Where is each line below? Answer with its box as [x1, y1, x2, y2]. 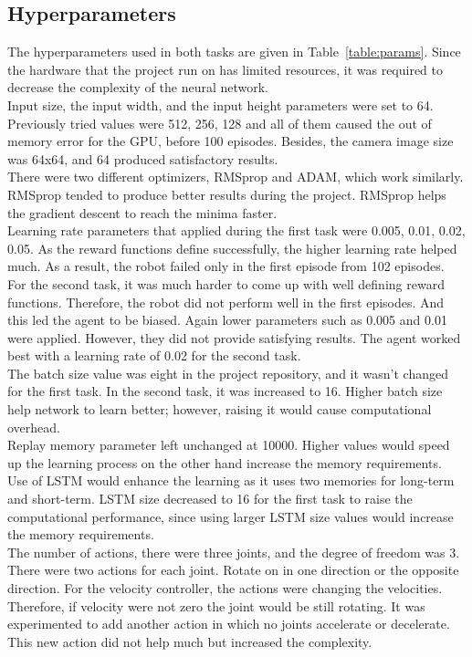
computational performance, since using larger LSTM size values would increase [7, 506, 454, 526]
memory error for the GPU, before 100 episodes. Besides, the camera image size [7, 131, 454, 151]
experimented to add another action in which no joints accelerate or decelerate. [7, 614, 450, 633]
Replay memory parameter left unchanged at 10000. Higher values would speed [7, 435, 450, 454]
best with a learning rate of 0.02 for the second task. [7, 346, 301, 365]
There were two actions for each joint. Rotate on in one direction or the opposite [7, 560, 459, 579]
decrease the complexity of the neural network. [7, 78, 269, 97]
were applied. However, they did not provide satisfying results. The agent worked [7, 328, 461, 347]
